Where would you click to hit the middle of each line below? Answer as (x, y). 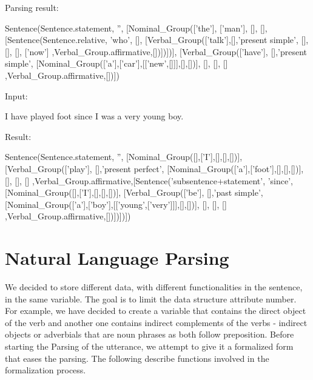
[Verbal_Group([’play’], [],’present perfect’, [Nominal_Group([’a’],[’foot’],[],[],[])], (154, 168)
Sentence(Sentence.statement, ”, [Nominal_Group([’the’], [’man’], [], (131, 28)
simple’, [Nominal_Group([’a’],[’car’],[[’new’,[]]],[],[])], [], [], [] (116, 63)
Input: (16, 95)
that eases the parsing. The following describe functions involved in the (137, 358)
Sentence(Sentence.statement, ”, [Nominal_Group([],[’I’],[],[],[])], (124, 157)
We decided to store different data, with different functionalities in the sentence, (154, 287)
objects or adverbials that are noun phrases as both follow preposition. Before (150, 334)
